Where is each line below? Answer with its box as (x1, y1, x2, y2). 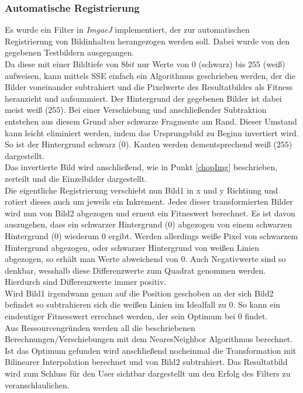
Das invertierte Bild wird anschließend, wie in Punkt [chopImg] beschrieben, (5, 161, 278, 173)
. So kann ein (233, 298, 281, 311)
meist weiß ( (5, 104, 49, 116)
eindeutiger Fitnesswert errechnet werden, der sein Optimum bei (5, 310, 236, 322)
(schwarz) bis (198, 58, 246, 70)
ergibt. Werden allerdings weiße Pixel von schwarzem (108, 229, 298, 242)
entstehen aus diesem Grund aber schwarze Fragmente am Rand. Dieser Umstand (5, 115, 297, 127)
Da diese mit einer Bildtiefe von (5, 58, 119, 70)
